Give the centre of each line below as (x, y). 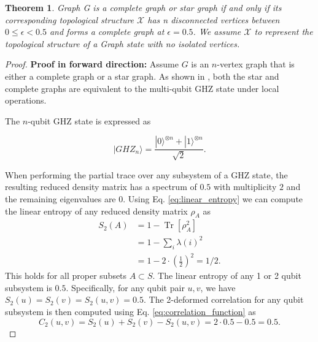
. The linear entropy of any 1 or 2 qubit (227, 275)
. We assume (217, 32)
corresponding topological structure (70, 19)
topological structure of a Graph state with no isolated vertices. (122, 43)
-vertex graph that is (256, 64)
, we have (218, 287)
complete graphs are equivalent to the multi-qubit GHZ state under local (142, 88)
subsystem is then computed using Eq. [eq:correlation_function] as (130, 312)
